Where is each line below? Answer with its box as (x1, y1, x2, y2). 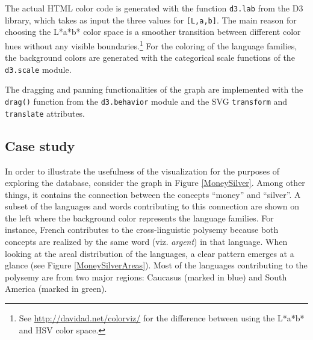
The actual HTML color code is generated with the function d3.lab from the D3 (5, 2, 303, 14)
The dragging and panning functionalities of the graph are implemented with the (5, 83, 303, 96)
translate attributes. (5, 107, 85, 119)
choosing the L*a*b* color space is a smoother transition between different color (5, 25, 301, 38)
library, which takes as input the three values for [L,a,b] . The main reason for (5, 13, 297, 26)
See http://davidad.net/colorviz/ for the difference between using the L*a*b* (19, 312, 305, 324)
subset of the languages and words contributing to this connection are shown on (5, 200, 300, 212)
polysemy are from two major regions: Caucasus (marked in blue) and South (5, 270, 287, 283)
